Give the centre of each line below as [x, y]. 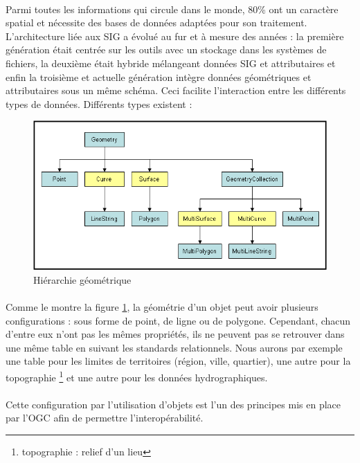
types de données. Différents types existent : [99, 103]
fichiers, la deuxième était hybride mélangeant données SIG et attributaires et [171, 63]
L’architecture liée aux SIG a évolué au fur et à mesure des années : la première [175, 36]
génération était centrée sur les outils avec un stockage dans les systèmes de [166, 49]
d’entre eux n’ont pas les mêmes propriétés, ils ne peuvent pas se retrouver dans [175, 334]
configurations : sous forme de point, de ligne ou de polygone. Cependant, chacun [178, 320]
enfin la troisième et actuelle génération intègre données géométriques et [159, 76]
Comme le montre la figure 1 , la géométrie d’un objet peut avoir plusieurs [162, 307]
